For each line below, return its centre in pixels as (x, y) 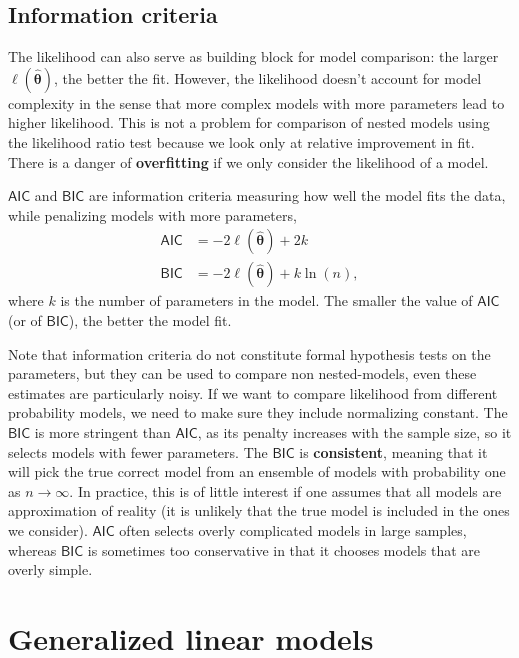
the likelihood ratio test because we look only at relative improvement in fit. (241, 141)
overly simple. (50, 569)
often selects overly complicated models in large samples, (293, 529)
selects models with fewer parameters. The (138, 451)
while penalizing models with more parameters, (152, 214)
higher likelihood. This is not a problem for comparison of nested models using (249, 122)
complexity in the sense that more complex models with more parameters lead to (256, 102)
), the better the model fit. (150, 320)
